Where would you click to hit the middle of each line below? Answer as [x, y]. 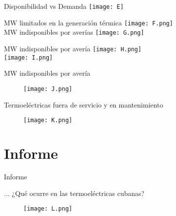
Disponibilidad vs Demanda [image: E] [64, 6]
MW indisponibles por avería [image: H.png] [73, 48]
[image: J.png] [48, 89]
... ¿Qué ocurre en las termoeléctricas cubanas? [74, 193]
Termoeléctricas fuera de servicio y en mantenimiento [84, 104]
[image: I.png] [29, 57]
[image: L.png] [48, 209]
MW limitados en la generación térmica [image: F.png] [88, 22]
